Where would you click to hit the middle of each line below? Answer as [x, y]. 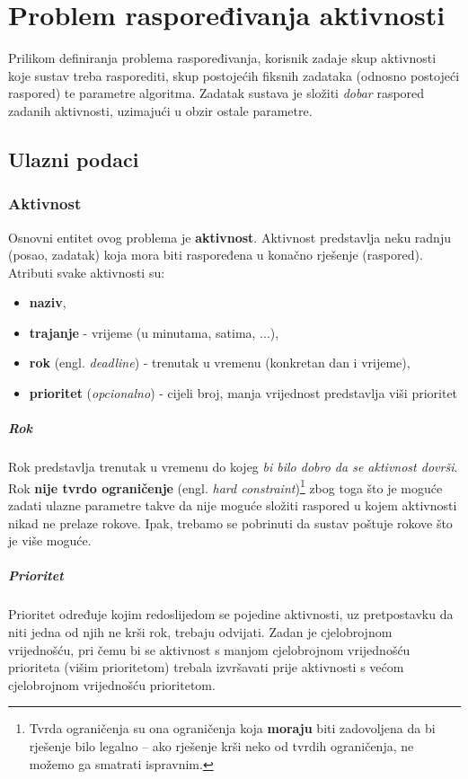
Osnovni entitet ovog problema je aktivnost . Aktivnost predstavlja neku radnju [230, 237]
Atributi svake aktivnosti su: [87, 272]
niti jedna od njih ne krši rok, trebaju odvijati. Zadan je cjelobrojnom [200, 632]
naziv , [48, 302]
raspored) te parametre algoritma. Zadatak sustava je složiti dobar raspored [216, 93]
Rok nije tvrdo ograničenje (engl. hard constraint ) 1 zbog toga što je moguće [225, 486]
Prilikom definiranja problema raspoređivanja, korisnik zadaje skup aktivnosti [222, 58]
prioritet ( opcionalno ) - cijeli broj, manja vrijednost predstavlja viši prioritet [243, 393]
